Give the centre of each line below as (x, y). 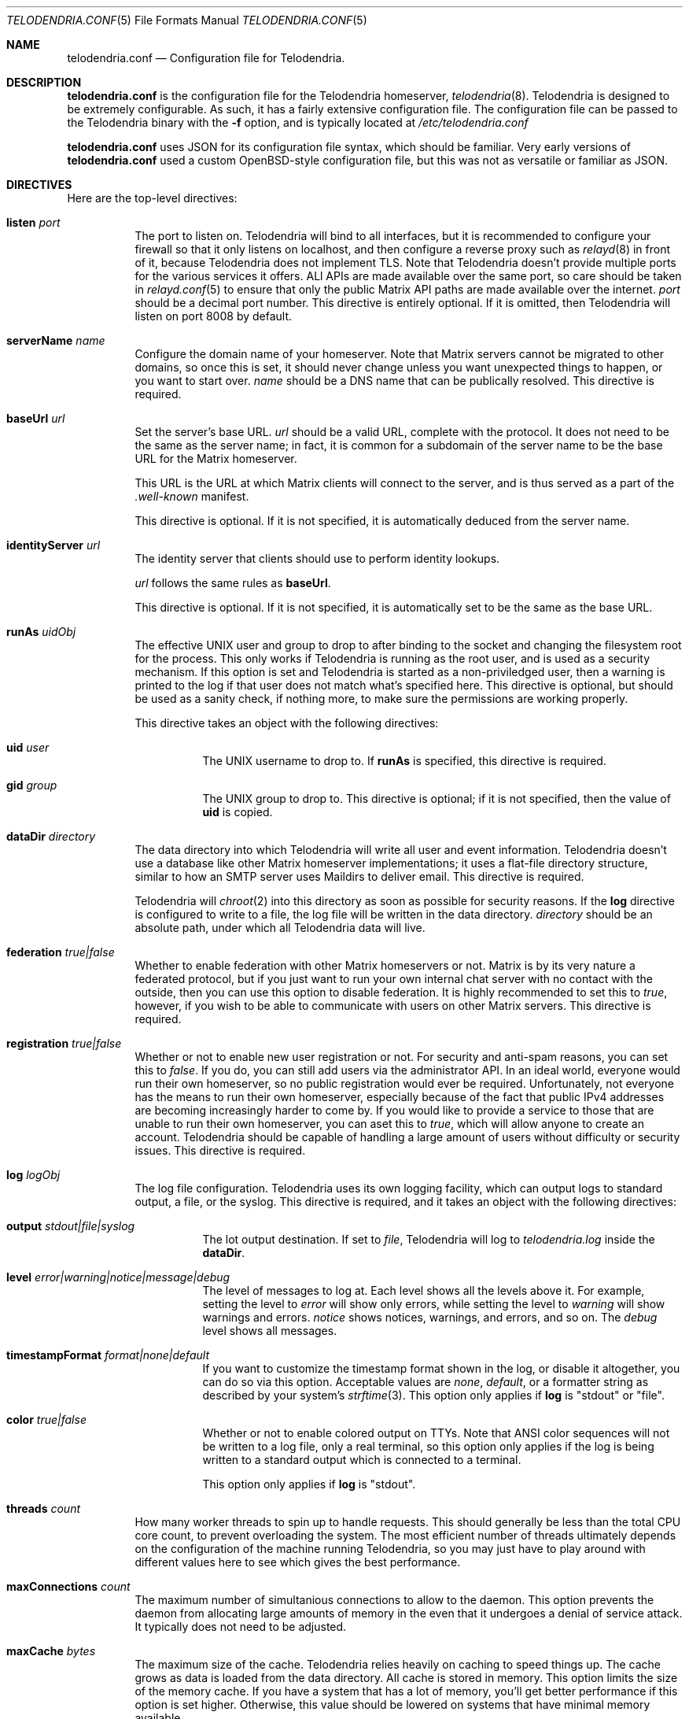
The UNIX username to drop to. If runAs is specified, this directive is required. (404, 761)
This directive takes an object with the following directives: (287, 723)
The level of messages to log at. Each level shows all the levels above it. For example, (424, 1290)
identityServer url (53, 545)
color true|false (46, 1420)
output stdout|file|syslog (71, 1226)
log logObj (33, 1175)
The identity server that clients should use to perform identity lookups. (317, 558)
